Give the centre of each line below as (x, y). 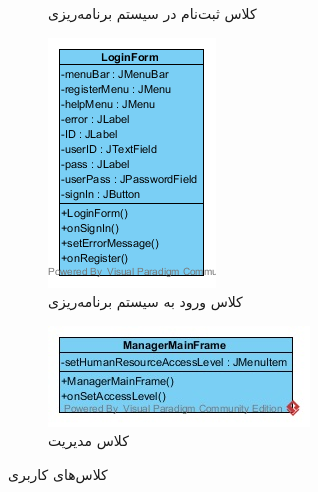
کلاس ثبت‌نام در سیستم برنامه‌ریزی (152, 13)
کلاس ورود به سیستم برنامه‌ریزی (145, 301)
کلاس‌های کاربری (58, 473)
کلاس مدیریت (88, 440)
